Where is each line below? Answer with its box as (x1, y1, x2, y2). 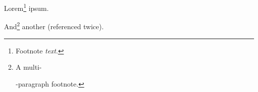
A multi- (15, 62, 42, 72)
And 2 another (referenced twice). (4, 20, 104, 31)
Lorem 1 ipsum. (4, 1, 49, 13)
